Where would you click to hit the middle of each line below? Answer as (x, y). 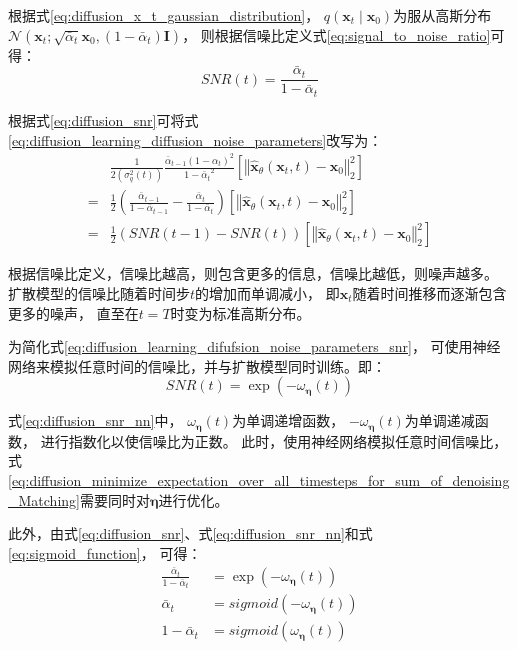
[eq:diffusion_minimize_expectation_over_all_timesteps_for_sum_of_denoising (259, 480)
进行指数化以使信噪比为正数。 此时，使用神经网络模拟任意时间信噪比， (274, 440)
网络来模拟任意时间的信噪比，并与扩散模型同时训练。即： (197, 365)
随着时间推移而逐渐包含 (429, 292)
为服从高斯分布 (442, 15)
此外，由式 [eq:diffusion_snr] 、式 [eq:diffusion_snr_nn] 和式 (190, 533)
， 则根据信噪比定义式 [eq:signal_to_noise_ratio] (336, 34)
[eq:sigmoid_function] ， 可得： (105, 552)
